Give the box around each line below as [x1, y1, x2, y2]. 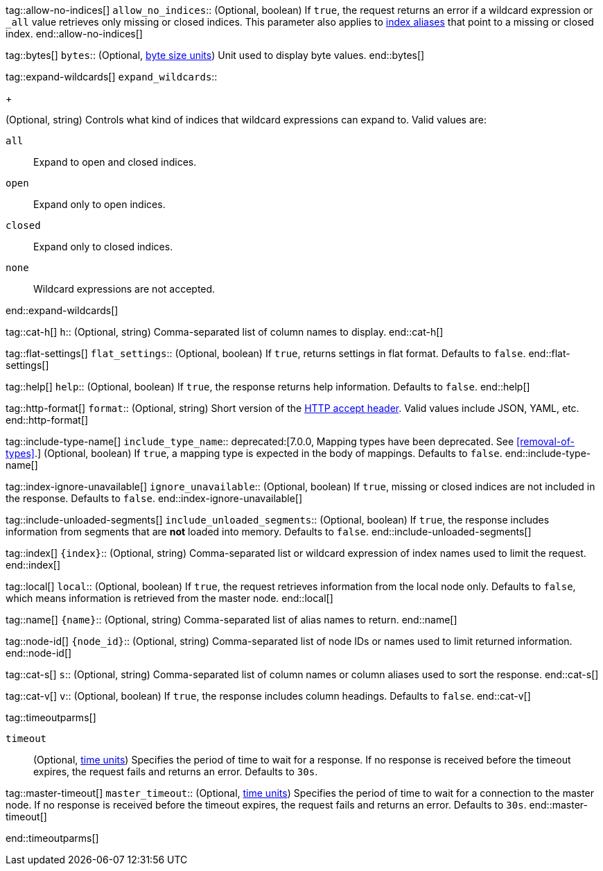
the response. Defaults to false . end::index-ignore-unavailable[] [6, 492, 303, 504]
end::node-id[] [6, 647, 72, 659]
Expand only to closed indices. [33, 241, 173, 252]
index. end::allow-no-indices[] [6, 28, 143, 40]
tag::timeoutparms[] [6, 712, 96, 723]
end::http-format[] [6, 414, 89, 426]
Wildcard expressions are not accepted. [33, 283, 216, 295]
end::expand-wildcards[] [6, 304, 119, 316]
